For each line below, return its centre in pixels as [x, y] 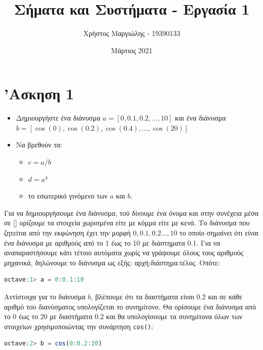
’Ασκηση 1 [39, 93]
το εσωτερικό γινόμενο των [68, 196]
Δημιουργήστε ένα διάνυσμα [58, 118]
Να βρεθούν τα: [39, 145]
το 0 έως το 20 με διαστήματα [48, 316]
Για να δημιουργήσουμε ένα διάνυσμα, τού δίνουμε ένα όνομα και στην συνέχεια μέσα [131, 212]
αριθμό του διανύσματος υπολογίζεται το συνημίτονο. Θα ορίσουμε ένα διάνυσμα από [130, 306]
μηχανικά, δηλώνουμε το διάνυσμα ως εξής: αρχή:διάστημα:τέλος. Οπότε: [112, 262]
